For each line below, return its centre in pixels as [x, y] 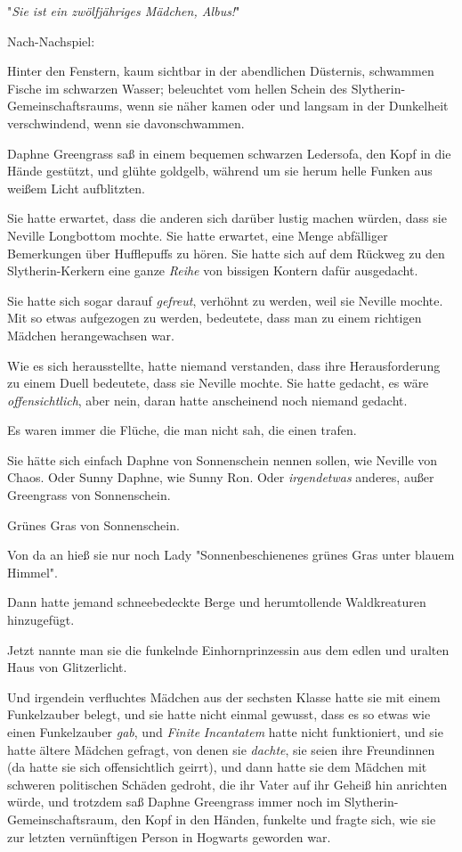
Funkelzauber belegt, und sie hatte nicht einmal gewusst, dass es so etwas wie [219, 714]
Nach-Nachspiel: [51, 41]
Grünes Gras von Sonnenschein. [93, 524]
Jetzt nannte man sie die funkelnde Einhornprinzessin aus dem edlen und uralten [228, 649]
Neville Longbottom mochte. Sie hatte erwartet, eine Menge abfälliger [198, 235]
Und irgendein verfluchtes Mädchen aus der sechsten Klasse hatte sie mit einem [224, 696]
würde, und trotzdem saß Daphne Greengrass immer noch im [174, 802]
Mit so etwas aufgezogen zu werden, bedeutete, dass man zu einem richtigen [215, 318]
